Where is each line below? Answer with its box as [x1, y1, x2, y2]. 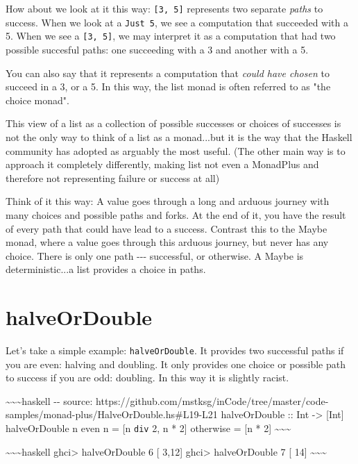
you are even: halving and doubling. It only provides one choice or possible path [6, 356, 346, 371]
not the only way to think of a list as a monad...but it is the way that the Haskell [6, 129, 352, 144]
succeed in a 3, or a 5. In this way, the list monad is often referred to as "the [6, 79, 331, 94]
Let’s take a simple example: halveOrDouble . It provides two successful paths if [6, 343, 344, 357]
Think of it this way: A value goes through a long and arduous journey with [6, 194, 330, 208]
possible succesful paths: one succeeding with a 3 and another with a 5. [6, 42, 309, 56]
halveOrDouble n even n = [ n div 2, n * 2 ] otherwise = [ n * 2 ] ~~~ [6, 421, 291, 436]
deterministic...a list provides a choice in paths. [6, 262, 206, 276]
